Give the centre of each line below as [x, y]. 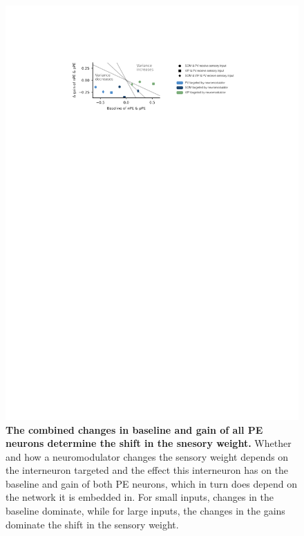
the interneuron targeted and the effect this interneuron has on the [147, 470]
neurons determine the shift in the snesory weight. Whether [149, 443]
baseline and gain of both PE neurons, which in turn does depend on [151, 483]
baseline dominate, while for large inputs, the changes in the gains [145, 511]
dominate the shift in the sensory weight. [92, 524]
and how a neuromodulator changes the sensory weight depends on [147, 456]
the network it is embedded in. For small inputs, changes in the [140, 497]
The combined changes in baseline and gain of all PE [134, 429]
